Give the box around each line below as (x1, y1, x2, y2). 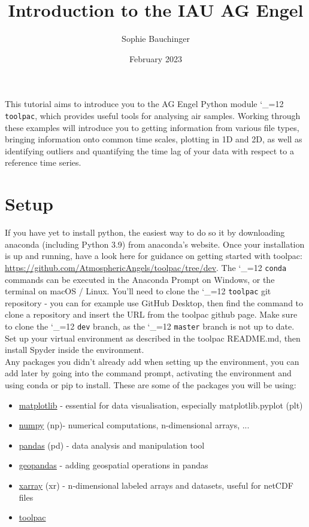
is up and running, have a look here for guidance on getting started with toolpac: (5, 249, 302, 262)
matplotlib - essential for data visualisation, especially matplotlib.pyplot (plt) (19, 398, 303, 411)
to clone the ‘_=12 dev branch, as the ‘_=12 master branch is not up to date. (5, 319, 295, 332)
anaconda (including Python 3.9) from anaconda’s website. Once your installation (5, 237, 305, 250)
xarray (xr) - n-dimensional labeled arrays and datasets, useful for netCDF (19, 479, 293, 491)
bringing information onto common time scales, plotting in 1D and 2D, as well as (5, 133, 302, 145)
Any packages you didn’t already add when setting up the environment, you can (5, 355, 299, 367)
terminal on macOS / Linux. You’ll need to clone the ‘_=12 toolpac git (5, 285, 271, 297)
